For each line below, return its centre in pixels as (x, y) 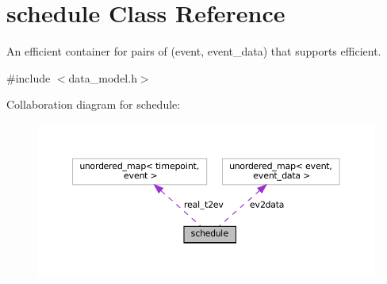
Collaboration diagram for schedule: (94, 104)
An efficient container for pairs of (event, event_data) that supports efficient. (194, 51)
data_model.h (103, 77)
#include (29, 77)
